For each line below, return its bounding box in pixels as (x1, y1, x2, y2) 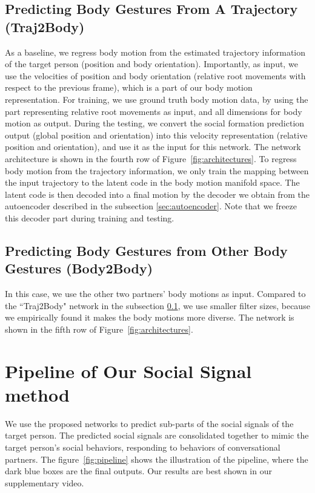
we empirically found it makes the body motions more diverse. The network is (5, 311, 294, 324)
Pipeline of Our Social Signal (5, 358, 252, 383)
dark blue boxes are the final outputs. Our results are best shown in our (5, 465, 272, 477)
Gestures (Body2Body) (5, 259, 153, 278)
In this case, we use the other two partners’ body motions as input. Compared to (5, 287, 306, 300)
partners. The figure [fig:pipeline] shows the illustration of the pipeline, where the (5, 452, 308, 465)
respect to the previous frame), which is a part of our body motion (5, 81, 253, 94)
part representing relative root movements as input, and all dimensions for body (5, 105, 302, 117)
